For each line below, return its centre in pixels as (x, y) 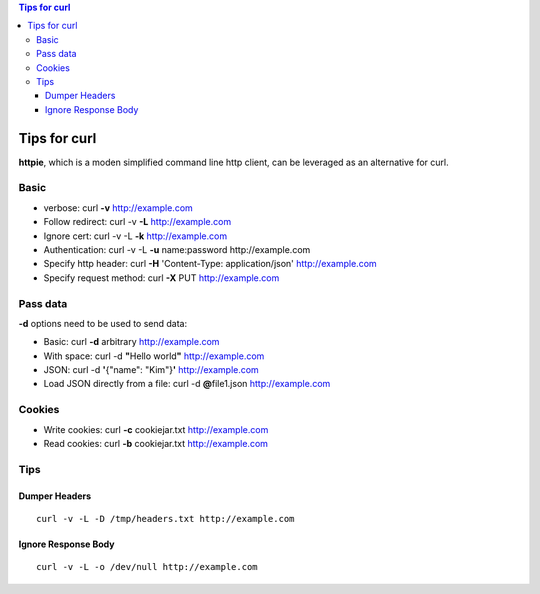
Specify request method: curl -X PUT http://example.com (161, 277)
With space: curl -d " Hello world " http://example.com (154, 356)
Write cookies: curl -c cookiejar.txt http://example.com (156, 429)
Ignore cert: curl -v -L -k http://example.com (135, 236)
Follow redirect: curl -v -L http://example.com (137, 222)
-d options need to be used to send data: (103, 323)
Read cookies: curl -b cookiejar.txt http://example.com (156, 443)
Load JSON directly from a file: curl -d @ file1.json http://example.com (187, 384)
